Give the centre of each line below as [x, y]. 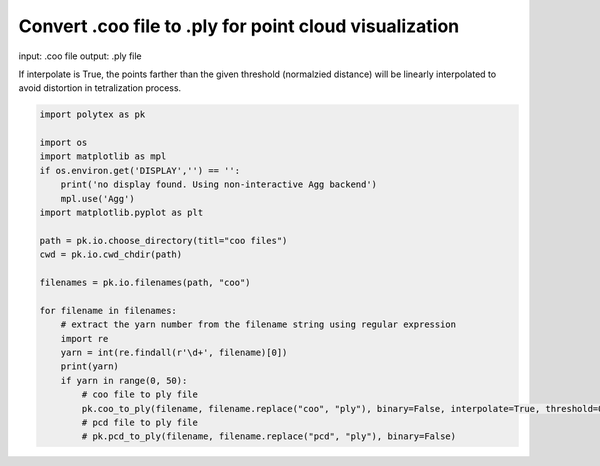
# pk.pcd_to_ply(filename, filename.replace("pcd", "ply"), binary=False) [269, 436]
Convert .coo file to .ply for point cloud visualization [239, 26]
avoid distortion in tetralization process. [100, 88]
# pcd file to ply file [140, 422]
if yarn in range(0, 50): [124, 380]
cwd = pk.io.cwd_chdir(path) [111, 254]
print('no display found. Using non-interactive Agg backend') [219, 184]
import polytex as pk [92, 114]
